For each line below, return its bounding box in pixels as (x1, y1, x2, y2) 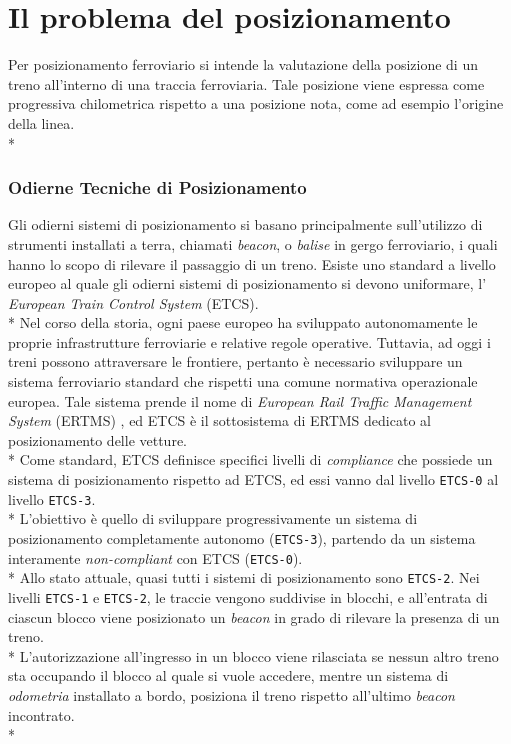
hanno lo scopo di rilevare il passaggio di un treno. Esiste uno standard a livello (8, 253, 496, 274)
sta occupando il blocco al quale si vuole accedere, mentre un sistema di (8, 665, 449, 686)
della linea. (8, 112, 75, 133)
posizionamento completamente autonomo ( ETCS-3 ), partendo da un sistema (8, 527, 476, 548)
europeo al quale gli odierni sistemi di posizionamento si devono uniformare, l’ (8, 273, 487, 294)
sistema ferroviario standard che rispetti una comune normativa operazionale (8, 371, 478, 392)
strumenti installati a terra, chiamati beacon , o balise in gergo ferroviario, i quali (8, 233, 498, 254)
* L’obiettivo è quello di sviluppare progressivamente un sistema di (8, 508, 418, 529)
